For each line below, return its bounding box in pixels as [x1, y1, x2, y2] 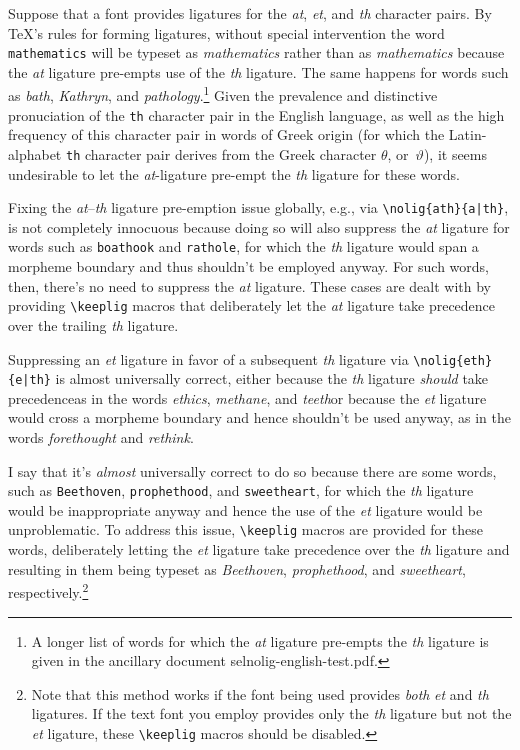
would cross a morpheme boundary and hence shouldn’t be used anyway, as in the [8, 407, 511, 428]
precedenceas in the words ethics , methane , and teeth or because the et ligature [8, 387, 487, 408]
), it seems [423, 143, 488, 164]
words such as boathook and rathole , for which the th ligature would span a [8, 236, 479, 257]
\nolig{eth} [413, 353, 493, 368]
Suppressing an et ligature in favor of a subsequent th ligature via [8, 348, 409, 369]
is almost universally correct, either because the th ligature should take [55, 368, 489, 389]
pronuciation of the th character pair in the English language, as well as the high [8, 104, 505, 125]
